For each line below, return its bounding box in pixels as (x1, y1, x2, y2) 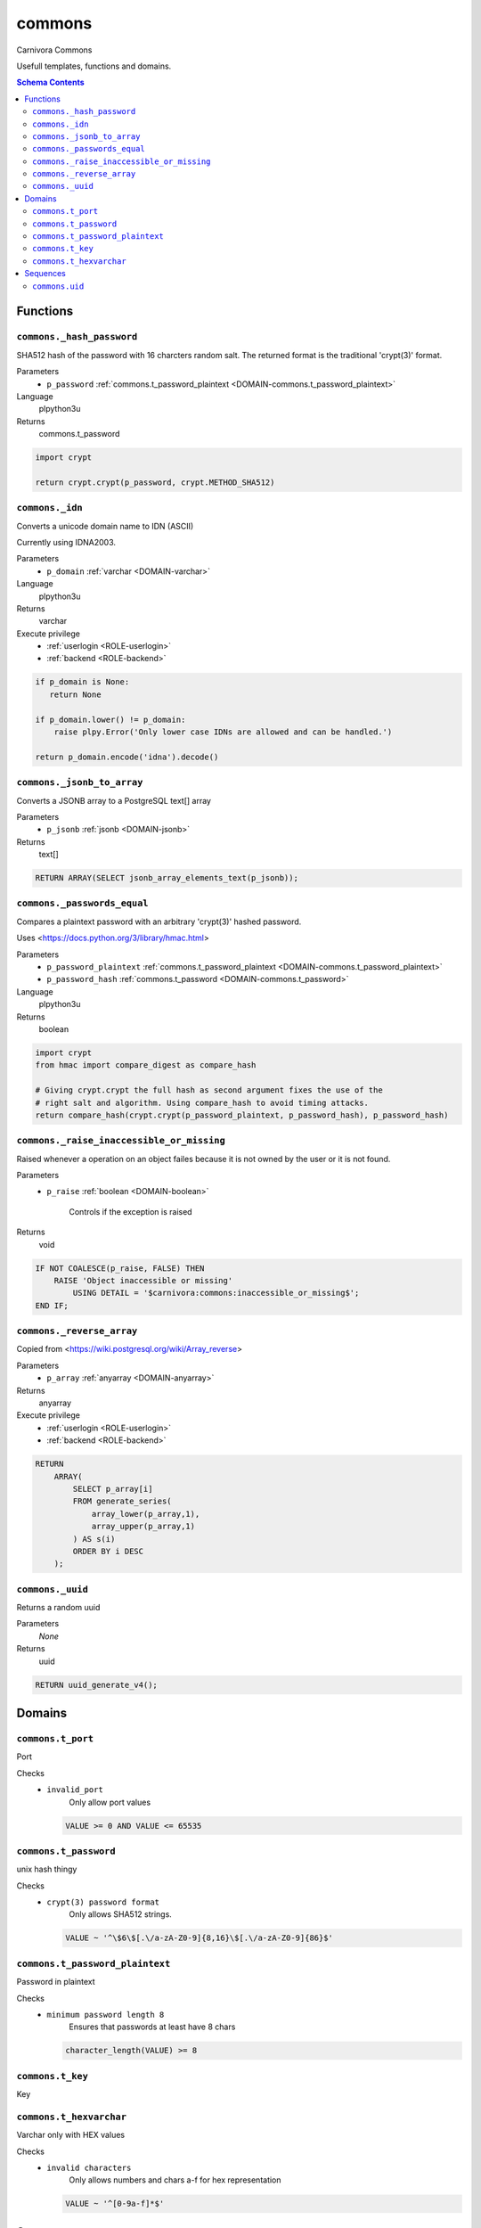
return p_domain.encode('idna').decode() (35, 751, 219, 762)
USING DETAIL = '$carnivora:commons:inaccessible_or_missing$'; (72, 1288, 360, 1298)
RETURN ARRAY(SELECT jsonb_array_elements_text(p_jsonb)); (35, 873, 298, 883)
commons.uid (32, 281, 85, 291)
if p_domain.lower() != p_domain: (35, 714, 186, 725)
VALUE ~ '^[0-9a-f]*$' (65, 2199, 165, 2209)
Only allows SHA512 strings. (69, 1909, 173, 1920)
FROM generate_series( (72, 1496, 173, 1506)
